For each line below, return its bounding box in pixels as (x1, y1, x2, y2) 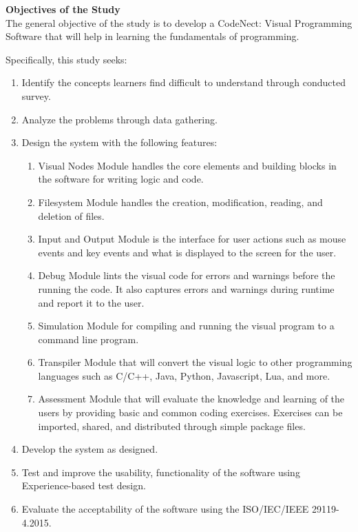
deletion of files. (38, 208, 105, 223)
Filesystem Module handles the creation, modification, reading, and (38, 194, 323, 209)
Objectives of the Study (6, 2, 120, 16)
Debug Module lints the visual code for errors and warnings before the (38, 268, 335, 283)
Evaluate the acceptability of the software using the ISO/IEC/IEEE (21, 502, 309, 516)
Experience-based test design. (21, 478, 146, 493)
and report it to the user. (38, 295, 145, 309)
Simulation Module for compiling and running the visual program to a (38, 318, 335, 333)
